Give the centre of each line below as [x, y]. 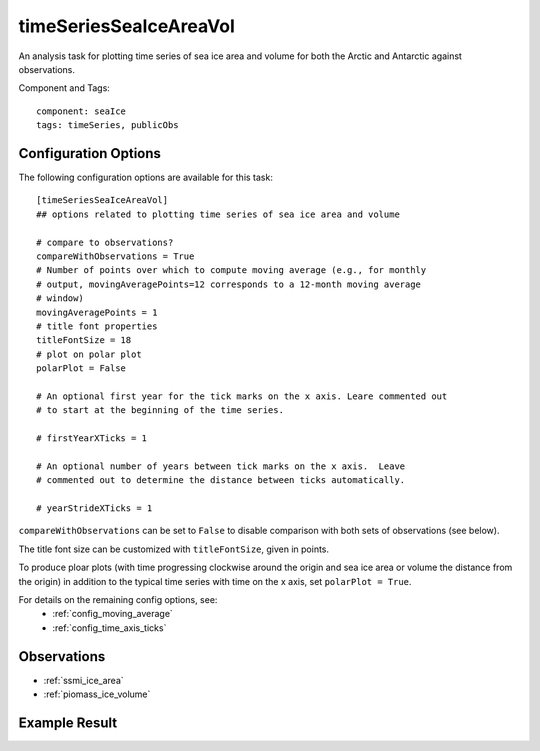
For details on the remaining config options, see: [118, 599]
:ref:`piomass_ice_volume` [97, 694]
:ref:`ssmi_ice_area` [83, 680]
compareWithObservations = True [115, 256]
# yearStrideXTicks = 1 [94, 508]
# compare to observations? [105, 242]
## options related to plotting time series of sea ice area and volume [218, 214]
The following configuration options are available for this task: [146, 177]
